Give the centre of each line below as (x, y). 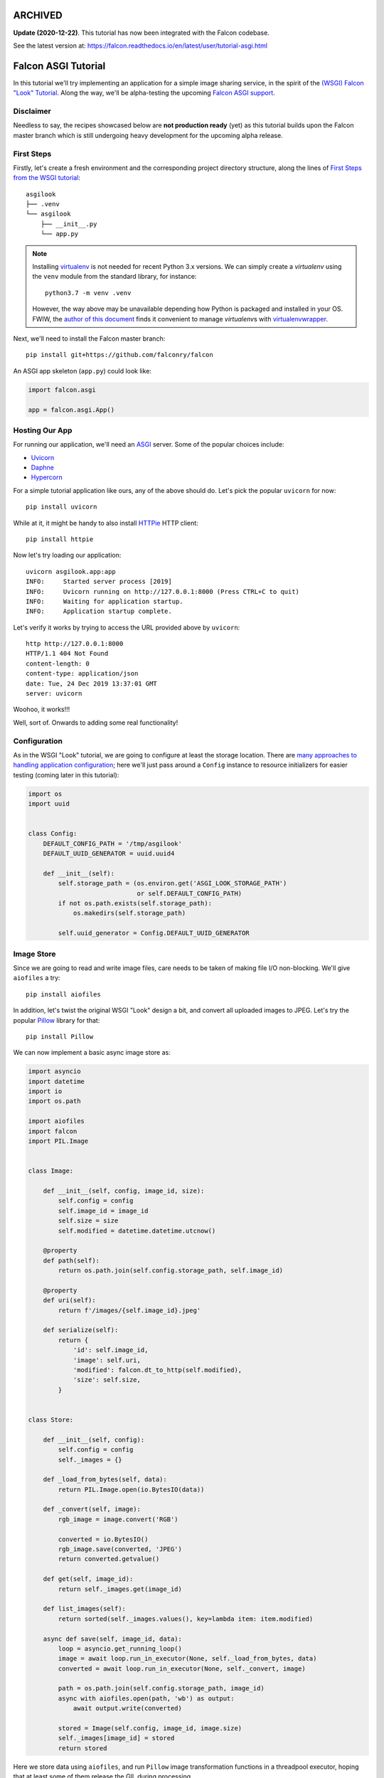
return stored (82, 1748)
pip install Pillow (60, 1036)
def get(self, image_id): (88, 1579)
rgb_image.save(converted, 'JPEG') (120, 1549)
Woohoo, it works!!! (42, 709)
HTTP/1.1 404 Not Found (67, 654)
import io (45, 1091)
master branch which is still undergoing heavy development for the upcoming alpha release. (148, 135)
